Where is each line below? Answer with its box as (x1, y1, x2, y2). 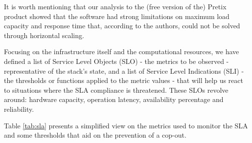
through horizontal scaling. (4, 30, 84, 40)
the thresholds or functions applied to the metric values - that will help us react (4, 75, 243, 85)
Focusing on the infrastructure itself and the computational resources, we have (4, 46, 239, 57)
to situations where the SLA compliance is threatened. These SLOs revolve (4, 84, 229, 95)
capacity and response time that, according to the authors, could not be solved (4, 20, 240, 31)
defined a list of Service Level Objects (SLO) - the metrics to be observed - (4, 56, 229, 66)
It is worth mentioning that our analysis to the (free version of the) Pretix (4, 1, 227, 11)
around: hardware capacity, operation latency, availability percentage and (4, 94, 224, 104)
